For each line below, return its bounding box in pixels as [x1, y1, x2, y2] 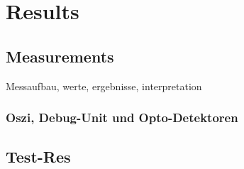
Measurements [6, 45, 114, 67]
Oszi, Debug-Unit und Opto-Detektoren [6, 109, 238, 126]
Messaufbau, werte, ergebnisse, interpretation [6, 78, 202, 93]
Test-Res [6, 146, 71, 168]
